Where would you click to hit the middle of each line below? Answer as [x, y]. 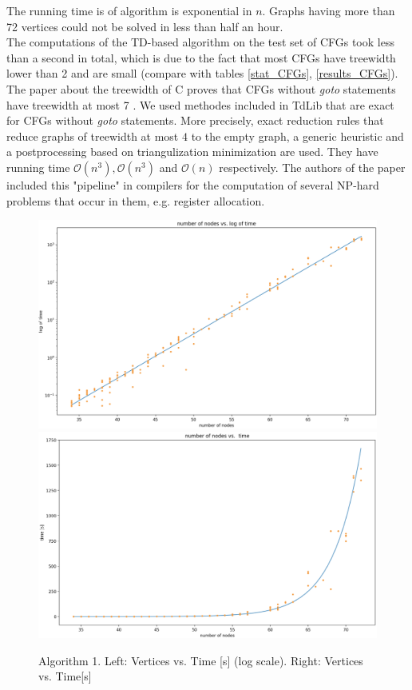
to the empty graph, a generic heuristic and [297, 136]
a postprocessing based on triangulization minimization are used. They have [192, 152]
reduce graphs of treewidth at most [93, 136]
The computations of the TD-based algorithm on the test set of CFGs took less [200, 42]
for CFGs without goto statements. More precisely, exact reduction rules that [195, 120]
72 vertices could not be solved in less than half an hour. [145, 26]
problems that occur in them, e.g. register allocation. [136, 200]
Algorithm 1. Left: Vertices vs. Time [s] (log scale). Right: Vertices [201, 660]
